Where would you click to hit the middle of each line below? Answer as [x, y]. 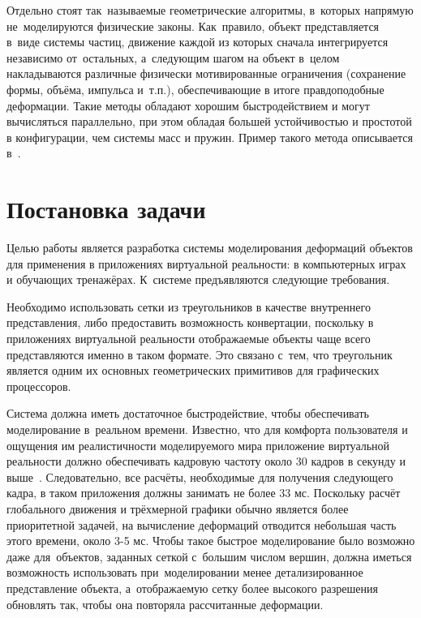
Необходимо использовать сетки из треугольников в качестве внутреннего [189, 306]
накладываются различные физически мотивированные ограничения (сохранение [206, 73]
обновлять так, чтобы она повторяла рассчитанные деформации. [165, 604]
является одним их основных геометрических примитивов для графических [193, 370]
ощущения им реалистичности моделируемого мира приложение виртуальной [198, 445]
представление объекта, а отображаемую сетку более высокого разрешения [192, 588]
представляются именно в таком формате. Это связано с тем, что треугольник [200, 354]
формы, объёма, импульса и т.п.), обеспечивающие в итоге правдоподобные [195, 89]
